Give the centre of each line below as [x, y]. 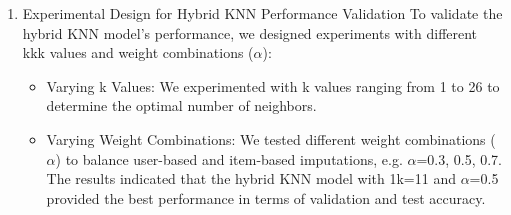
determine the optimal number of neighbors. [181, 105]
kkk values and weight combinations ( [138, 52]
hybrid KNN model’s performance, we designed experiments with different [250, 32]
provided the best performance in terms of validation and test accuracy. [266, 197]
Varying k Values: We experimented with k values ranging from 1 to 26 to [273, 85]
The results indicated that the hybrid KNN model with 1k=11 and [251, 178]
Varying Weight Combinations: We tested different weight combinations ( [271, 138]
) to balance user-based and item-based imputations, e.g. [229, 158]
